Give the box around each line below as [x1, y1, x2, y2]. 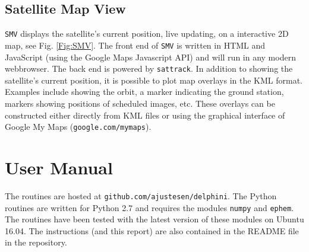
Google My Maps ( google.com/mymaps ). [5, 120, 152, 133]
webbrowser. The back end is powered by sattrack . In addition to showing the [5, 62, 293, 75]
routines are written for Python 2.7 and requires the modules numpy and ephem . [5, 201, 294, 213]
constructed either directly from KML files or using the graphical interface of [5, 109, 285, 121]
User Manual [5, 155, 113, 179]
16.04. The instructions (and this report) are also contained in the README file [5, 224, 299, 237]
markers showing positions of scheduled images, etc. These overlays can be [5, 97, 275, 109]
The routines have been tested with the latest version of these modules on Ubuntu [5, 213, 304, 225]
